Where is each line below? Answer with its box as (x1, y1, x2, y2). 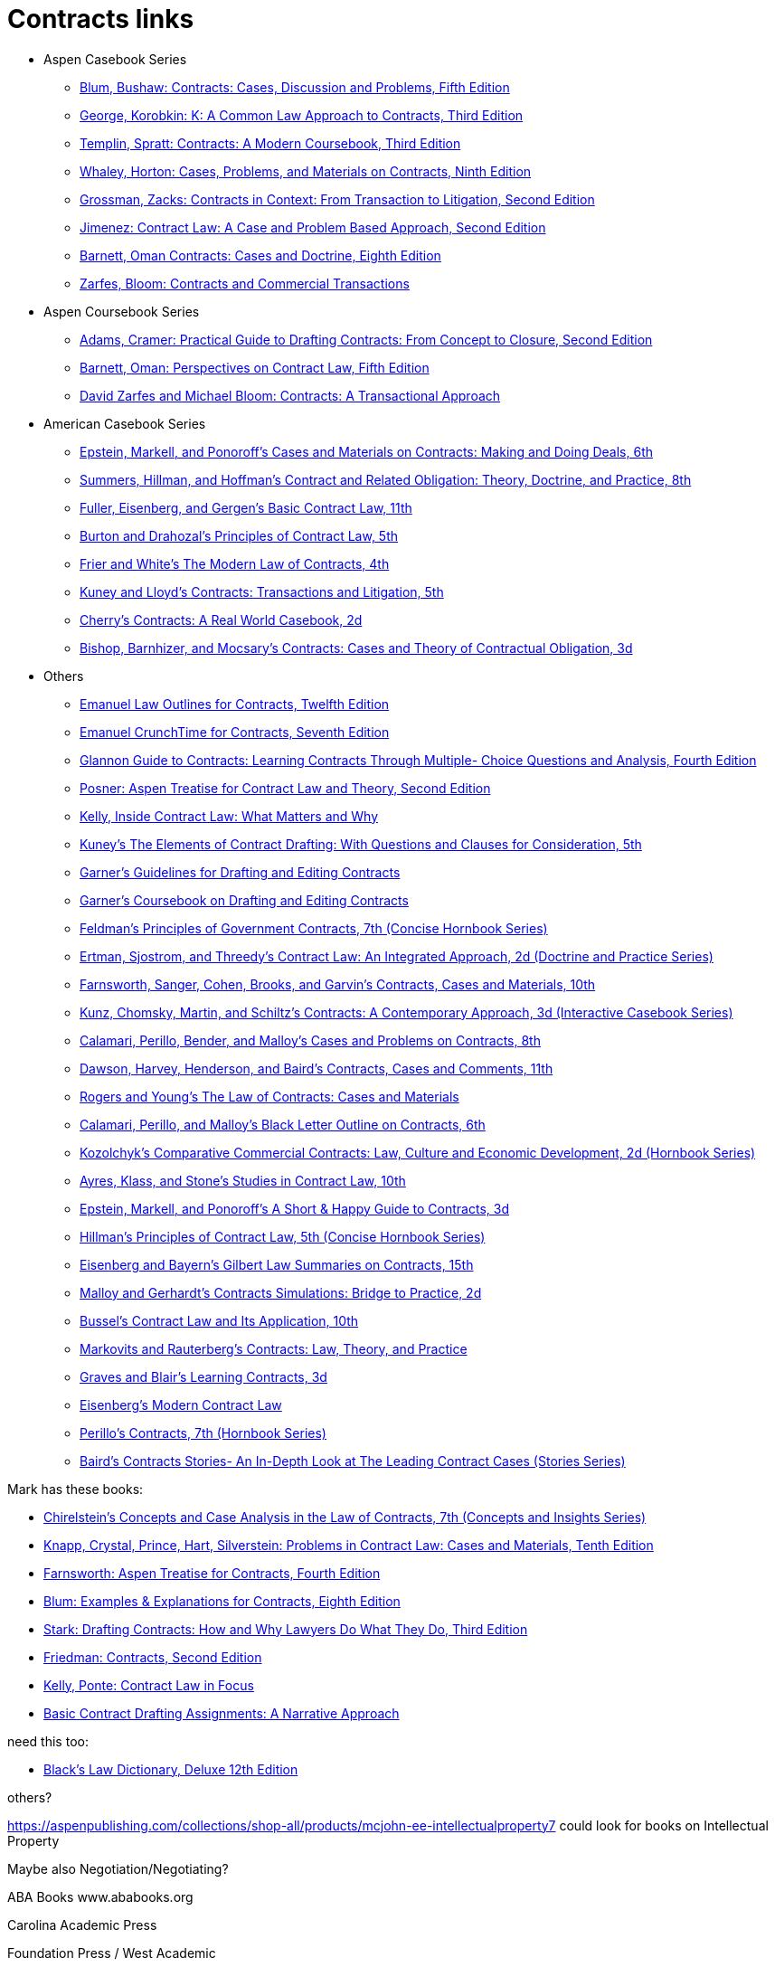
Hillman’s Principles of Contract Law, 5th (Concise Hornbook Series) (80, 1228, 486, 1244)
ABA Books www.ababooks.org (7, 1888, 194, 1905)
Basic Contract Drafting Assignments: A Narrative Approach (43, 1705, 400, 1721)
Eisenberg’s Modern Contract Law (80, 1396, 282, 1413)
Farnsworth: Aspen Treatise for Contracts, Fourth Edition (43, 1565, 381, 1581)
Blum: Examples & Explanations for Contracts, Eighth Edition (43, 1593, 401, 1609)
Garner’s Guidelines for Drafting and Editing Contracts (80, 864, 401, 880)
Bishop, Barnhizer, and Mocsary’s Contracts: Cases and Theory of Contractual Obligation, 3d (80, 639, 633, 656)
